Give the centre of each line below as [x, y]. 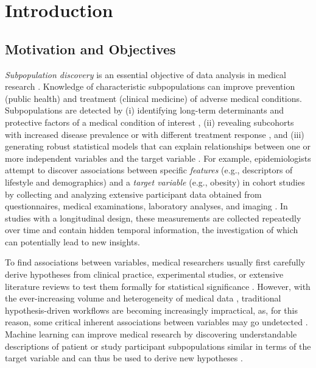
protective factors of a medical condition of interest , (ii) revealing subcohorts [149, 122]
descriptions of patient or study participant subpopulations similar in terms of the [158, 346]
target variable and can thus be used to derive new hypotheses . [124, 358]
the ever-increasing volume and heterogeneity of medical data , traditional [143, 298]
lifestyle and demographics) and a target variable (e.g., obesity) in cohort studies [155, 182]
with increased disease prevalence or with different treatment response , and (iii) [155, 134]
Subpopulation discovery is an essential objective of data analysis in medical [146, 74]
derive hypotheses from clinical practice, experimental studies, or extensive [144, 274]
